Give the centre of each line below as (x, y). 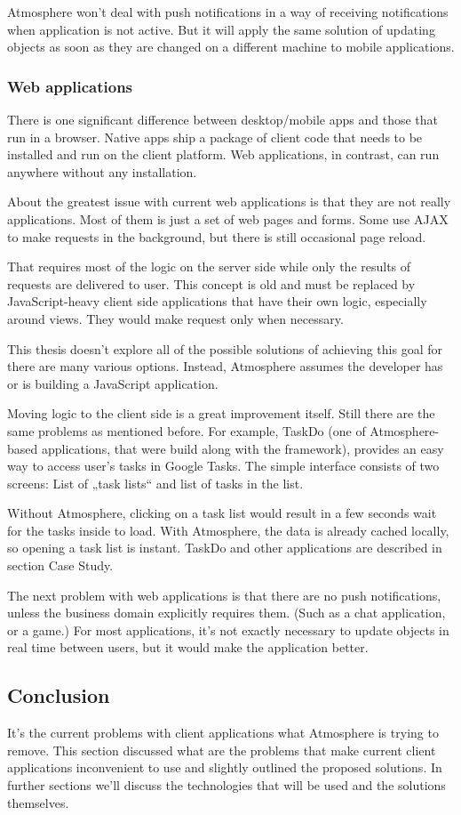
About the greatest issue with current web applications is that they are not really (229, 202)
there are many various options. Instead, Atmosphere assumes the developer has (225, 366)
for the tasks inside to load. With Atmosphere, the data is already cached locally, (228, 530)
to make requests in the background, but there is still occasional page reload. (217, 236)
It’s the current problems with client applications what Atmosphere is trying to (223, 733)
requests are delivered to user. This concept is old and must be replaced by (211, 283)
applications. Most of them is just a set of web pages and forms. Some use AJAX (228, 218)
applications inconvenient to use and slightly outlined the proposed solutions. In (225, 767)
